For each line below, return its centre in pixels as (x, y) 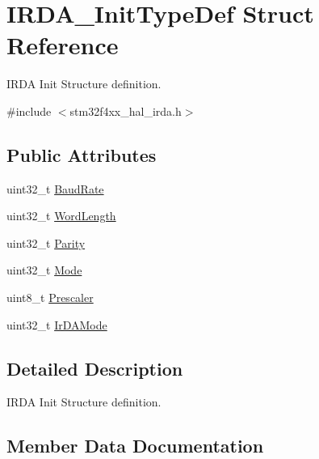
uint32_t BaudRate (55, 188)
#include (29, 110)
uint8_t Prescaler (50, 297)
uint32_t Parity (46, 242)
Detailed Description (95, 368)
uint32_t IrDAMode (57, 324)
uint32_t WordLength (61, 216)
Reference (63, 45)
